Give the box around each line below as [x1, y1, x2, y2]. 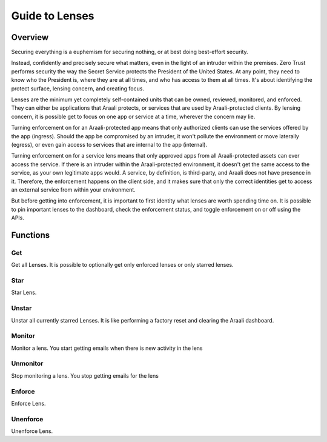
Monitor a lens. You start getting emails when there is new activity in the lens [11, 344, 203, 352]
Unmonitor [11, 360, 44, 368]
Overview [11, 32, 49, 42]
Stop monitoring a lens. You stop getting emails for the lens [11, 372, 159, 379]
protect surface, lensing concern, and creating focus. [11, 85, 145, 92]
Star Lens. [11, 289, 37, 296]
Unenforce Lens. [11, 427, 53, 435]
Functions [11, 230, 50, 240]
